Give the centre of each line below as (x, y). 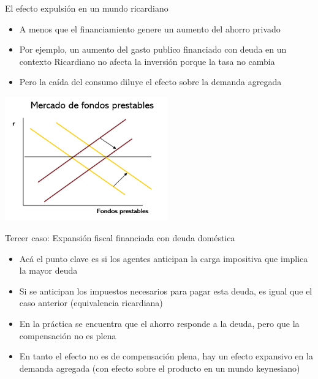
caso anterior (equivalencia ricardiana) (91, 303)
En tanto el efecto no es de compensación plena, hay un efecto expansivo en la (166, 356)
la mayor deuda (48, 270)
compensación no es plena (68, 335)
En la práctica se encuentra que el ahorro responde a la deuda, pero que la (159, 323)
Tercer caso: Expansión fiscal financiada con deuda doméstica (120, 237)
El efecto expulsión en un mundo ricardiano (87, 8)
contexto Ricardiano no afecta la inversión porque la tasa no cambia (147, 61)
